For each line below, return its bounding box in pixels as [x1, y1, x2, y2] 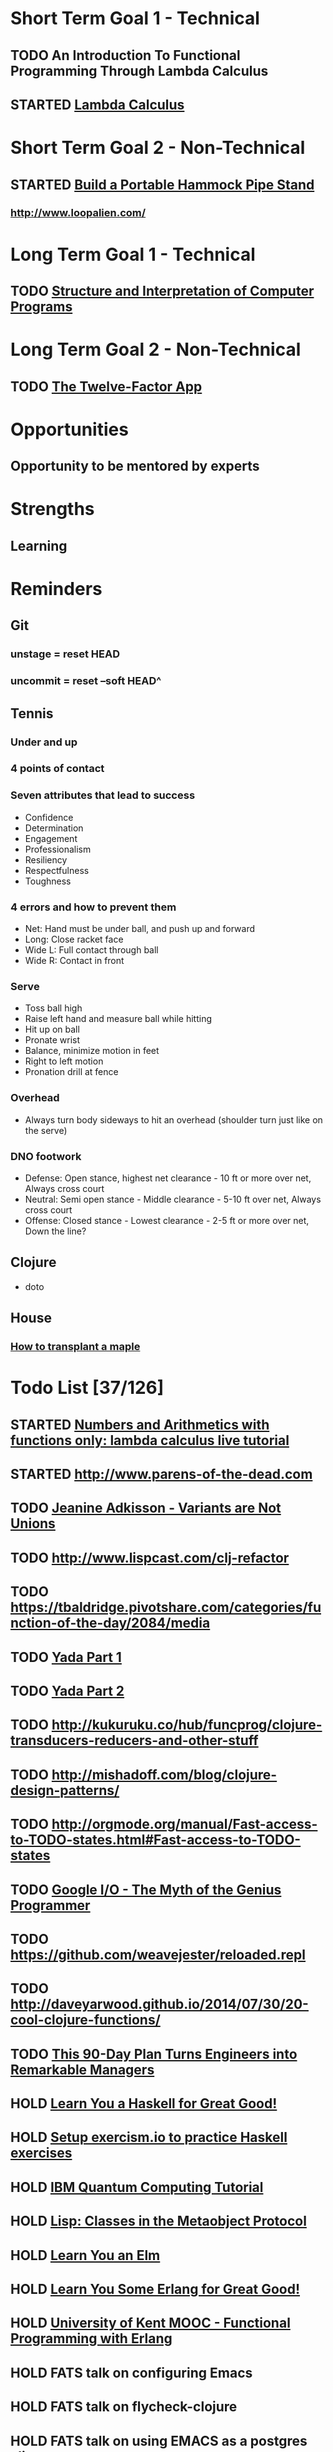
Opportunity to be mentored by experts [10, 458, 260, 475]
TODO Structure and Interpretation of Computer [10, 283, 315, 300]
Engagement [24, 832, 78, 844]
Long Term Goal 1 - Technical [10, 243, 256, 266]
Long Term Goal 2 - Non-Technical [10, 338, 302, 361]
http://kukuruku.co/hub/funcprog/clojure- [51, 1717, 323, 1734]
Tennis [10, 705, 54, 722]
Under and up [10, 735, 78, 749]
